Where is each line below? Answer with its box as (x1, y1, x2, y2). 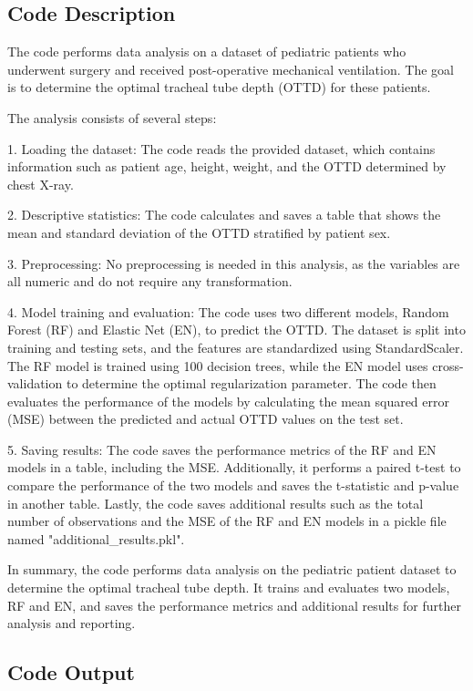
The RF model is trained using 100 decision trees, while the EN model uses (7, 356, 428, 375)
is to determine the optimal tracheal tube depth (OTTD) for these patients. (7, 77, 431, 97)
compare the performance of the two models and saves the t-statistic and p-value (7, 476, 459, 495)
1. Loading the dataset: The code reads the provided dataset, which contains (7, 139, 436, 158)
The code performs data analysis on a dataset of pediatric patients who (7, 42, 406, 61)
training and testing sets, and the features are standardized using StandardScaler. (7, 337, 464, 356)
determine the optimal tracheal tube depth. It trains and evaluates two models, (7, 578, 450, 597)
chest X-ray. (7, 174, 74, 193)
